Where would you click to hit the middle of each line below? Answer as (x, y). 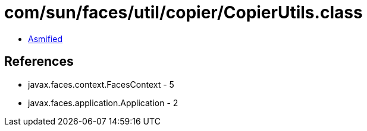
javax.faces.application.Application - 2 (103, 103)
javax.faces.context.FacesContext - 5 (101, 84)
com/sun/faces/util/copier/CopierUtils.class (183, 12)
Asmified (46, 39)
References (39, 62)
